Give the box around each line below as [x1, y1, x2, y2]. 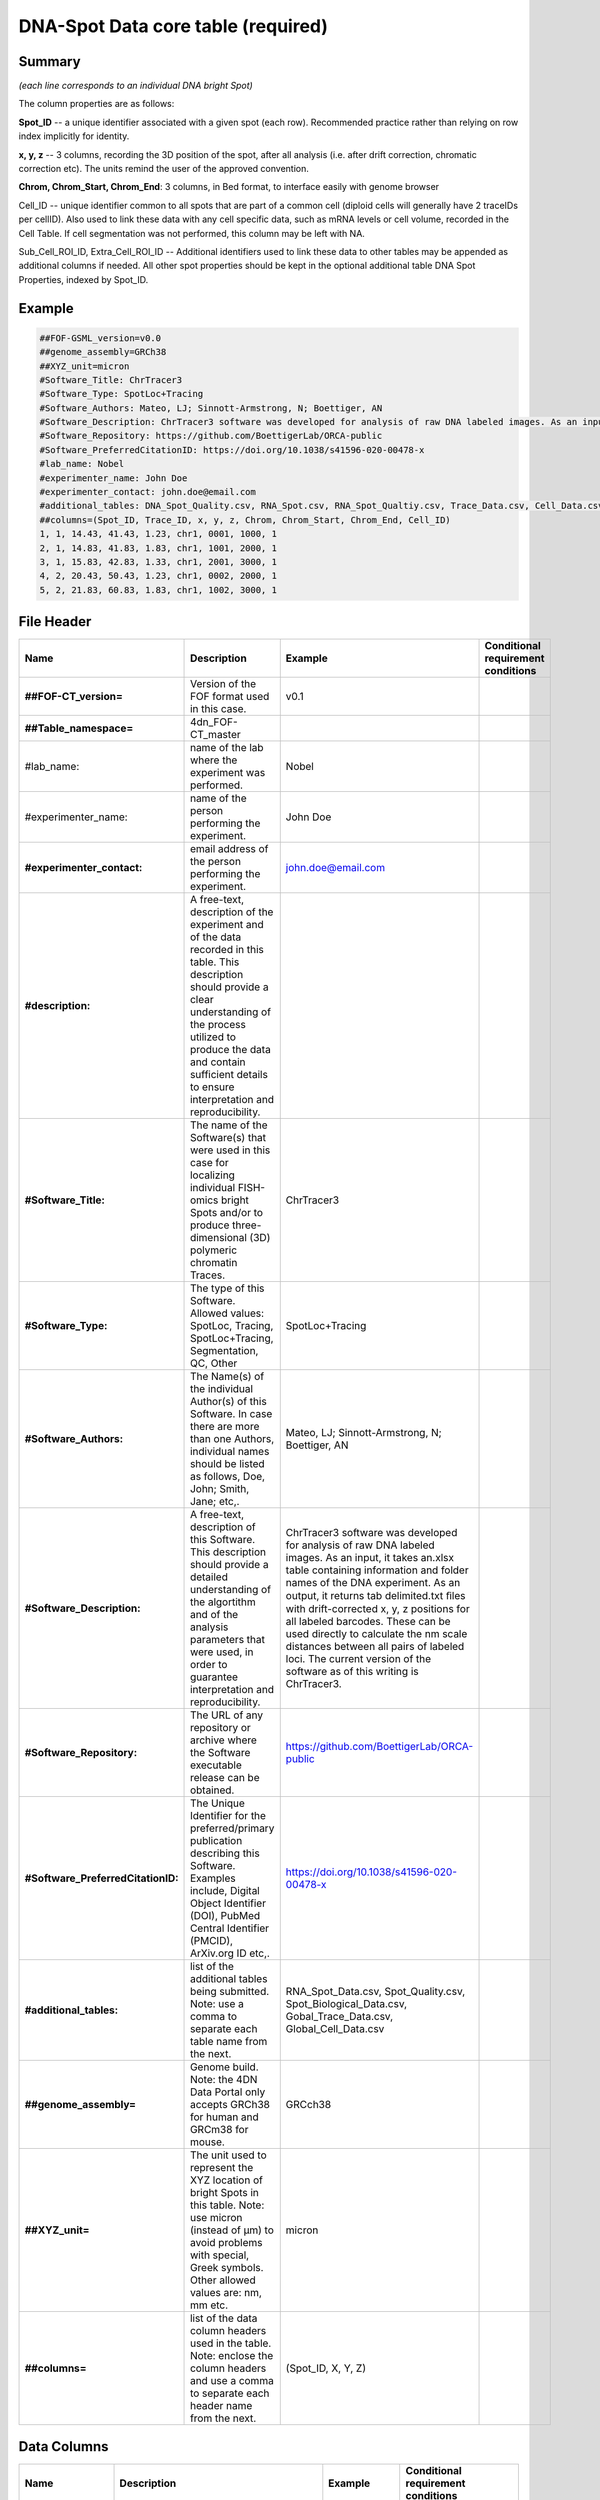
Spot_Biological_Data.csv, [285, 1997, 408, 2011]
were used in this [190, 1143, 271, 1157]
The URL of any [190, 1708, 264, 1722]
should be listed [190, 1457, 265, 1471]
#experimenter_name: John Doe [39, 472, 188, 484]
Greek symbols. [190, 2261, 264, 2275]
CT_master [190, 728, 241, 742]
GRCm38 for [190, 2123, 249, 2137]
